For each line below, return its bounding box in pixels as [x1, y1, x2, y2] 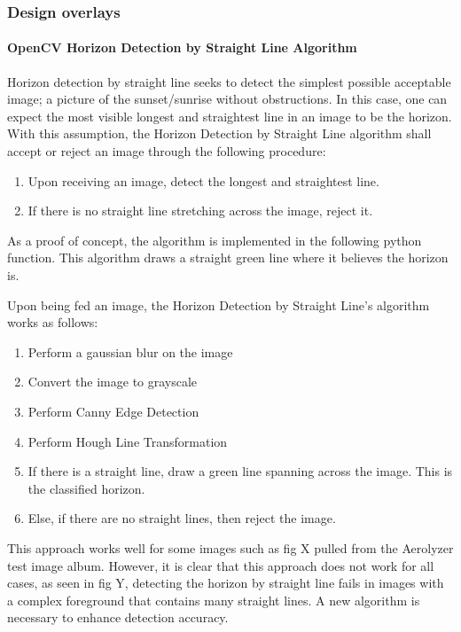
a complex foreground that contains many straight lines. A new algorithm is [7, 590, 420, 609]
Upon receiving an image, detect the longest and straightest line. [27, 171, 379, 190]
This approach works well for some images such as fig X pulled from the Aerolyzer [7, 538, 454, 557]
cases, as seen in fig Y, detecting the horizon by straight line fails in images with [7, 573, 444, 592]
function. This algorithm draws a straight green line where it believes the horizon [7, 248, 449, 267]
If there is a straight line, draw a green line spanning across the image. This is [27, 462, 453, 480]
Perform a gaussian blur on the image [27, 342, 233, 361]
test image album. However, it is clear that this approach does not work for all [7, 556, 434, 574]
